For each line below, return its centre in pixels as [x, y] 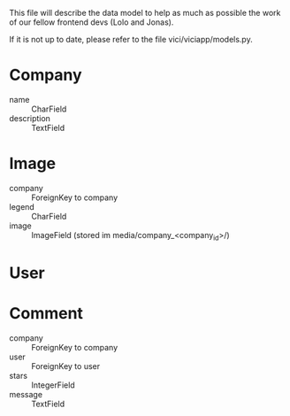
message [26, 394]
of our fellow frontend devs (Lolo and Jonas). [92, 22]
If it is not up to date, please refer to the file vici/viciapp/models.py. [131, 39]
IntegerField [53, 385]
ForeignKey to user [65, 366]
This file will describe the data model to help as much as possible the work [145, 13]
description [30, 118]
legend [22, 206]
